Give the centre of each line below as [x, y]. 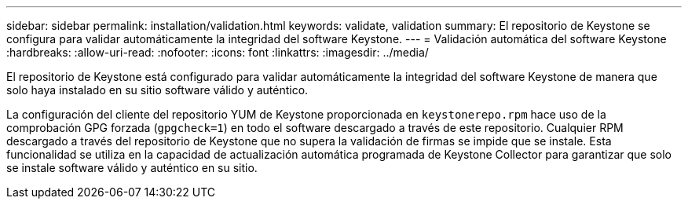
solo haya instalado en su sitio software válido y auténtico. [157, 90]
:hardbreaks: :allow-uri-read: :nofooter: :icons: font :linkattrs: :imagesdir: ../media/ [218, 52]
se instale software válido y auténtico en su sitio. [132, 168]
